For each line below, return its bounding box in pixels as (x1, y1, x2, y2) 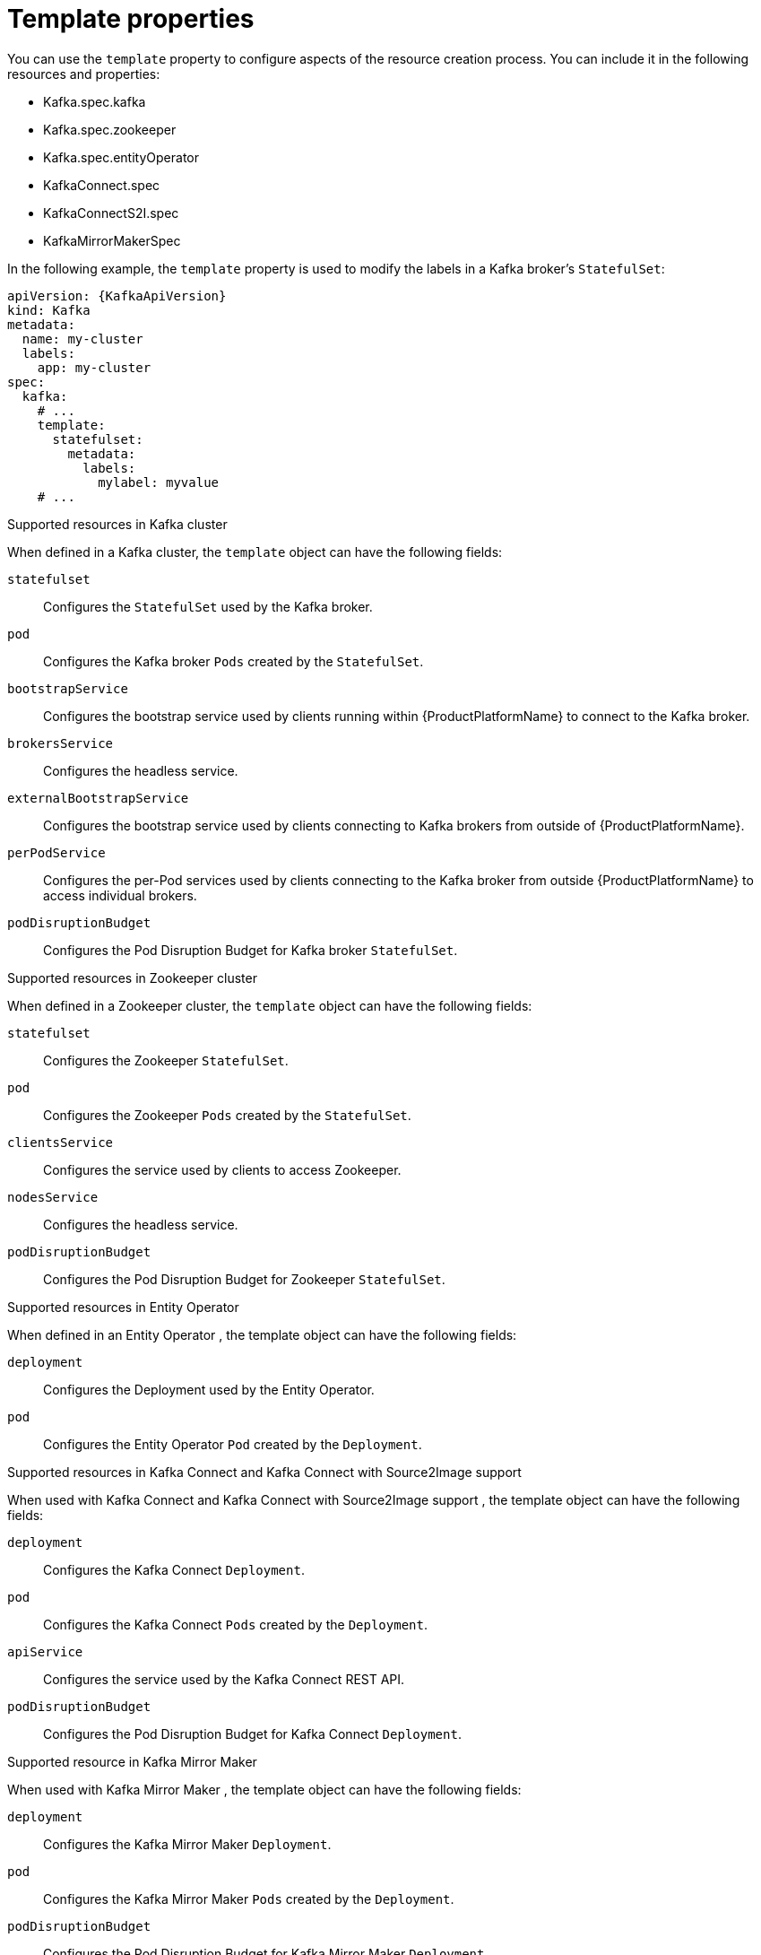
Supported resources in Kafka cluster (7, 516, 228, 532)
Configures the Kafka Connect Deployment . (43, 1561, 305, 1577)
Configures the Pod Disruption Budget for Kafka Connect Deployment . (43, 1725, 462, 1742)
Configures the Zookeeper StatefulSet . (43, 1052, 289, 1068)
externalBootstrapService (7, 790, 189, 805)
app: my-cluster (37, 360, 151, 375)
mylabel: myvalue (98, 474, 220, 490)
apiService (7, 1644, 83, 1659)
